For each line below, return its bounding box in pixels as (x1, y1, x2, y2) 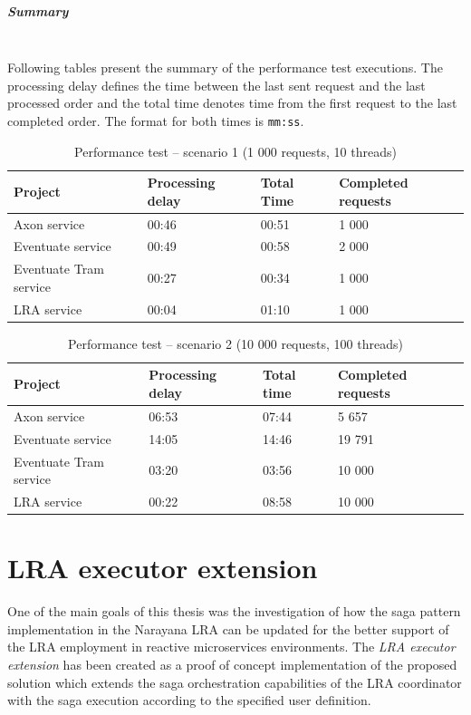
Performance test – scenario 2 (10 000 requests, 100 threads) (68, 333, 403, 353)
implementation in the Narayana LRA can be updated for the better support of (7, 619, 449, 638)
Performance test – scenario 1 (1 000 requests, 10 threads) (74, 141, 397, 160)
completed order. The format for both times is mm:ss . (7, 111, 304, 130)
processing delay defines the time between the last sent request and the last (7, 75, 426, 94)
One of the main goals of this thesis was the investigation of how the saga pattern (7, 602, 461, 621)
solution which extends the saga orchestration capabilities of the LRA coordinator (7, 672, 462, 691)
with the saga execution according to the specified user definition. (7, 691, 371, 710)
